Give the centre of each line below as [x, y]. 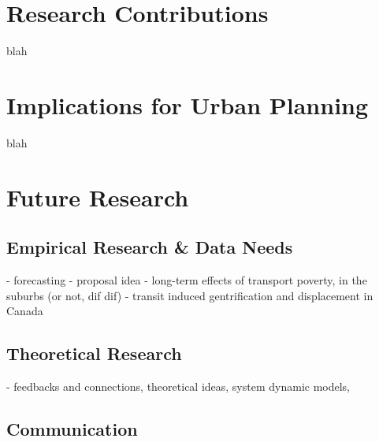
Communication [72, 428]
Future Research [98, 197]
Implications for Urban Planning [188, 104]
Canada [25, 311]
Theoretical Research [94, 353]
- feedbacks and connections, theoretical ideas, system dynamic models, [178, 386]
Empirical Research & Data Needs [150, 247]
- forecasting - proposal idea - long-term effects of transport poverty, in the [187, 280]
